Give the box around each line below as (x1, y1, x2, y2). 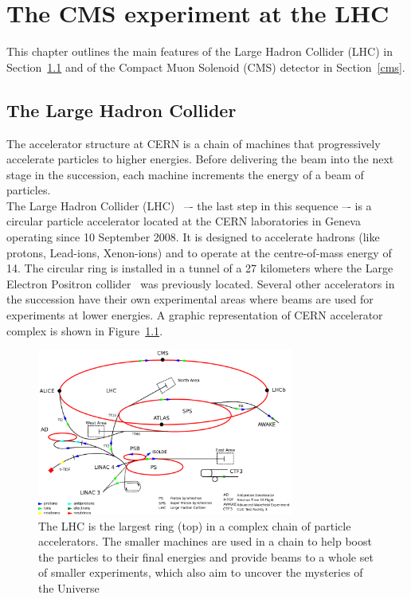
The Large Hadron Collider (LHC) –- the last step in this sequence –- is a (6, 197, 372, 213)
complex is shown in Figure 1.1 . (6, 322, 163, 339)
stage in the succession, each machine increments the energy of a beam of (6, 166, 364, 182)
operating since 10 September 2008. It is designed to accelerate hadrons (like (6, 229, 380, 245)
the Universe (38, 580, 100, 597)
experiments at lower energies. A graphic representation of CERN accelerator (6, 307, 383, 323)
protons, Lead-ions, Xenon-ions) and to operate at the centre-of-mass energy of (6, 244, 392, 260)
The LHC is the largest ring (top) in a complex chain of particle (38, 517, 351, 534)
